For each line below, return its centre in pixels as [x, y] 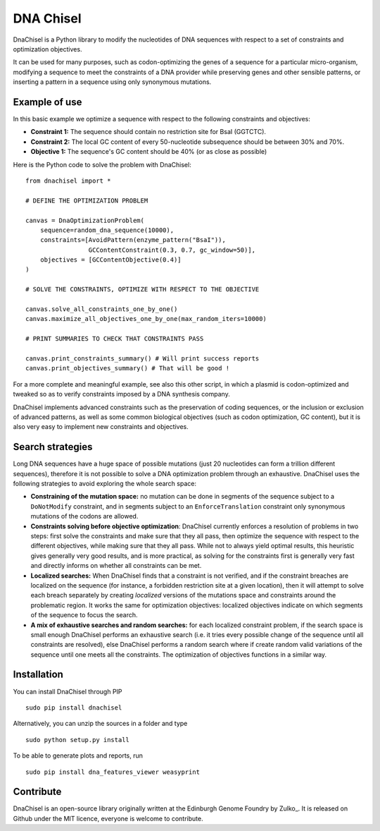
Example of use [47, 102]
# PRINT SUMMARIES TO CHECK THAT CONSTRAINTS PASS [115, 339]
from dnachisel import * [68, 181]
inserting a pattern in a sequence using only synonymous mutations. [112, 82]
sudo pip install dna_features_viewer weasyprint [113, 772]
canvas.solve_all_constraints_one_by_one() [102, 309]
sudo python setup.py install [78, 740]
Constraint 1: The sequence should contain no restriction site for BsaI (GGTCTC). [148, 132]
